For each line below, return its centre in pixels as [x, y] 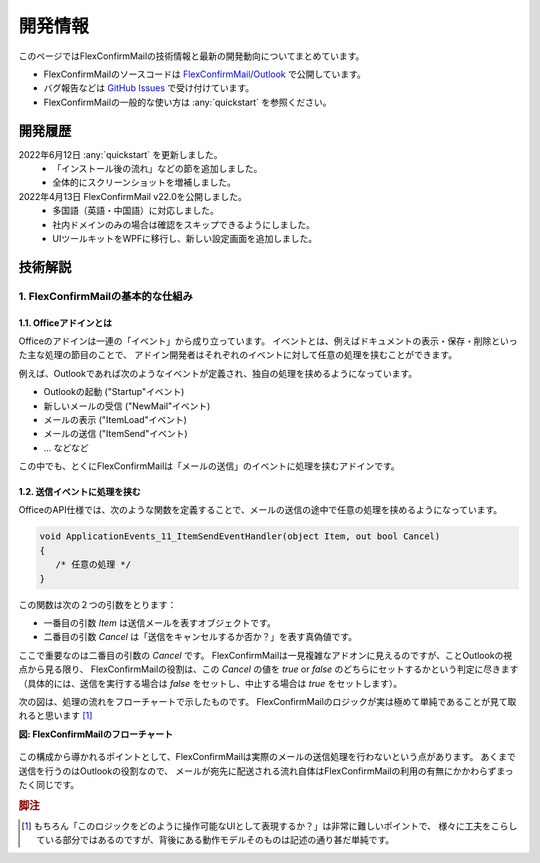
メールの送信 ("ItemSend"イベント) [116, 434]
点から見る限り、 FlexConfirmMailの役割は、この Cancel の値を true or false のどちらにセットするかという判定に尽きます [268, 669]
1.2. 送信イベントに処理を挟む [80, 492]
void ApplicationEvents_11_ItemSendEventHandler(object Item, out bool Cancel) [240, 536]
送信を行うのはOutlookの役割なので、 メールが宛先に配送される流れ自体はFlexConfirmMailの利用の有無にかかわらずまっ [266, 771]
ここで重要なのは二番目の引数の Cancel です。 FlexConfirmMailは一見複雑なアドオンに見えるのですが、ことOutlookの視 [265, 655]
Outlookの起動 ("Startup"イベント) [114, 392]
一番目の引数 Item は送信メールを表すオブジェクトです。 [160, 622]
